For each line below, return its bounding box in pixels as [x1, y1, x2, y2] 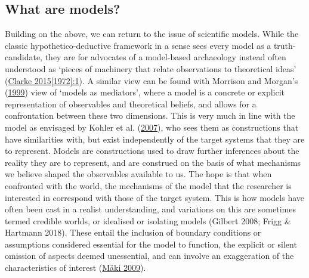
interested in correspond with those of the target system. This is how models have [5, 191, 304, 203]
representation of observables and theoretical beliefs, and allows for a [5, 97, 257, 110]
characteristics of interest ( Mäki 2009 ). [5, 261, 146, 274]
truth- [273, 39, 296, 51]
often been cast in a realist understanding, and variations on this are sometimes [5, 203, 296, 215]
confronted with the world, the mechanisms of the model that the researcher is [5, 179, 292, 191]
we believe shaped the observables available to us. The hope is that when [5, 168, 272, 180]
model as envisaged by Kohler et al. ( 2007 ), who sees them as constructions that [5, 121, 299, 133]
